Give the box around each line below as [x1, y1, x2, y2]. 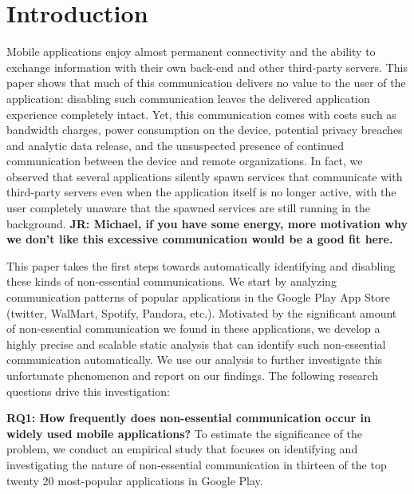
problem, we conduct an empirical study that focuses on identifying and [6, 441, 358, 457]
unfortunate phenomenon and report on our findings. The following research [6, 367, 378, 383]
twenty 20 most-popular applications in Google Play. [6, 472, 263, 488]
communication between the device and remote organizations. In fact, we [6, 152, 363, 169]
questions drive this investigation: [6, 382, 170, 399]
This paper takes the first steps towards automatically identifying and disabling [6, 257, 396, 274]
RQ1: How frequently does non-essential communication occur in [6, 409, 371, 426]
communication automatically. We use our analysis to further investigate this [6, 351, 383, 368]
